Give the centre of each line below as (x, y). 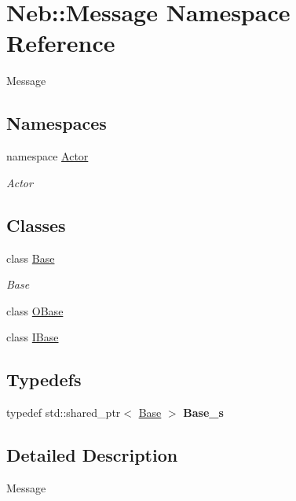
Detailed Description (92, 455)
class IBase (33, 337)
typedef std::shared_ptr (64, 413)
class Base (31, 258)
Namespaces (57, 123)
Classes (36, 225)
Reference (61, 43)
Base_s (203, 413)
